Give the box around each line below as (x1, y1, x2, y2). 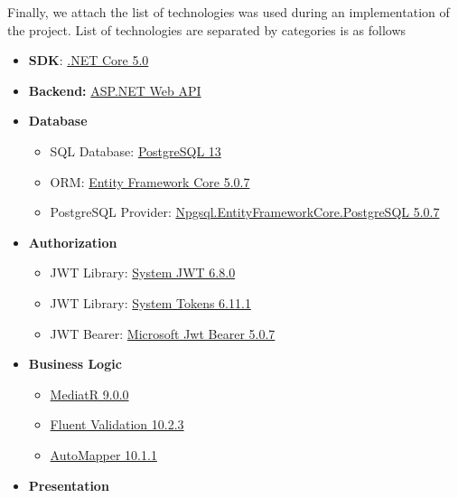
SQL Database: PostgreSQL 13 (50, 141, 221, 160)
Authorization (28, 232, 117, 251)
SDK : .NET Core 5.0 (28, 51, 149, 70)
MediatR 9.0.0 (50, 384, 129, 403)
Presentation (28, 475, 109, 494)
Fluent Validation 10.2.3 (50, 415, 184, 434)
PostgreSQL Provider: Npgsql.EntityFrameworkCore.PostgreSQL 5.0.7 (50, 202, 440, 221)
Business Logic (28, 354, 122, 373)
